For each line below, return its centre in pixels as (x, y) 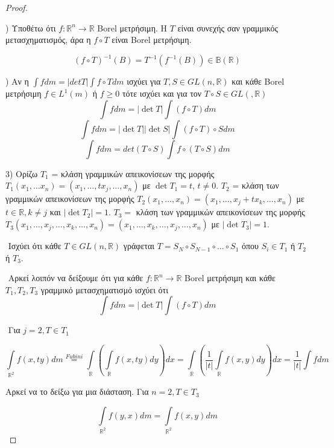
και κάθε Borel (258, 81)
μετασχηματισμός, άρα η (48, 40)
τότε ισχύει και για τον (162, 93)
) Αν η (17, 81)
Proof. (17, 7)
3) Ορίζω (22, 173)
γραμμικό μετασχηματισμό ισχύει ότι (104, 289)
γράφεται (139, 246)
